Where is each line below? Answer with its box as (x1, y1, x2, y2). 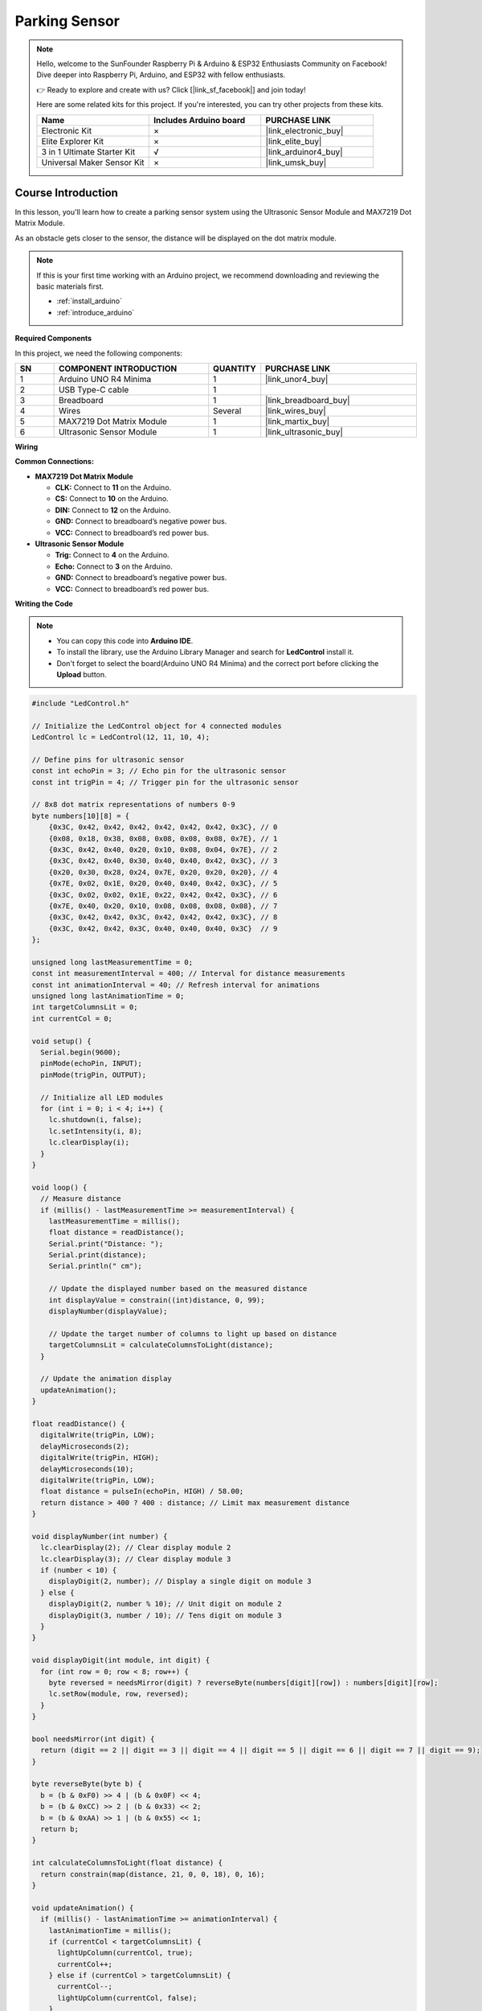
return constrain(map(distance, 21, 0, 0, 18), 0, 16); (40, 1869, 265, 1878)
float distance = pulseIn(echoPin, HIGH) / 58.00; (40, 1487, 244, 1496)
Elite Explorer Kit (41, 135, 104, 146)
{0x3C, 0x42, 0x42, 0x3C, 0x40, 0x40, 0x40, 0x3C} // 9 (48, 923, 278, 933)
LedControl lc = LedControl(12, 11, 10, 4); (31, 733, 210, 742)
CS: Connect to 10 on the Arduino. (55, 494, 169, 504)
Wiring (14, 442, 39, 451)
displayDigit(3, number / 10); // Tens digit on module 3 (48, 1610, 282, 1620)
